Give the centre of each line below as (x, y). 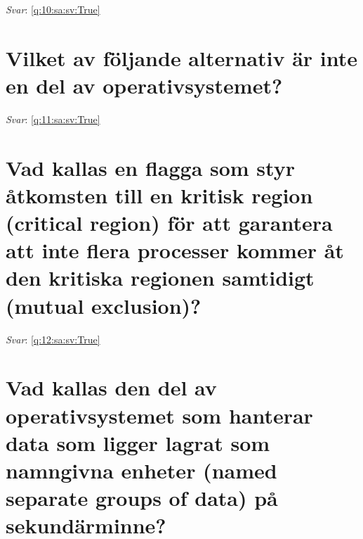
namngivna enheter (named (141, 470)
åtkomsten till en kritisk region (159, 195)
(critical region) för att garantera (169, 223)
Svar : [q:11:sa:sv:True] (53, 119)
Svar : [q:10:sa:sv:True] (53, 9)
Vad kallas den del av (111, 387)
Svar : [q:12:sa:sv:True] (53, 339)
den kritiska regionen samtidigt (160, 278)
